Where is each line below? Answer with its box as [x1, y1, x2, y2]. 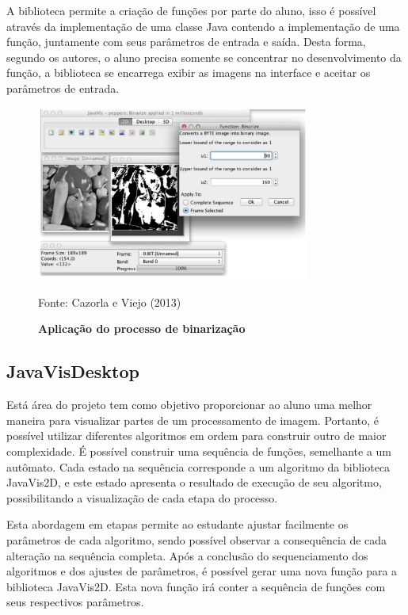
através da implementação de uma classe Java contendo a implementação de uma [6, 17, 400, 34]
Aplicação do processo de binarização [38, 320, 246, 337]
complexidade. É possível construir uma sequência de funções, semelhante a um [6, 442, 392, 459]
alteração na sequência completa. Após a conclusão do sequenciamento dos [6, 547, 368, 563]
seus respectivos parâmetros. [6, 594, 144, 610]
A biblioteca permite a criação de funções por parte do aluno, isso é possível [6, 2, 376, 18]
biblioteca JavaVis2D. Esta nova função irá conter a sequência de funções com [6, 578, 386, 594]
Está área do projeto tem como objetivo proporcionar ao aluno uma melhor [6, 396, 372, 413]
